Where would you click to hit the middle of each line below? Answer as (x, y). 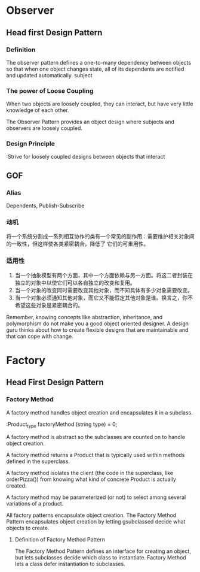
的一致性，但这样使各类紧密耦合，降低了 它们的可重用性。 (78, 244)
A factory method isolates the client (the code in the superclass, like (90, 473)
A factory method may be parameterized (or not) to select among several (96, 497)
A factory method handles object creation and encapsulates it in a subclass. (99, 412)
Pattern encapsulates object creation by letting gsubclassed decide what (96, 522)
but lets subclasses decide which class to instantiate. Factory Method (100, 558)
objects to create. (28, 528)
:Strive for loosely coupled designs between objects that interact (86, 157)
